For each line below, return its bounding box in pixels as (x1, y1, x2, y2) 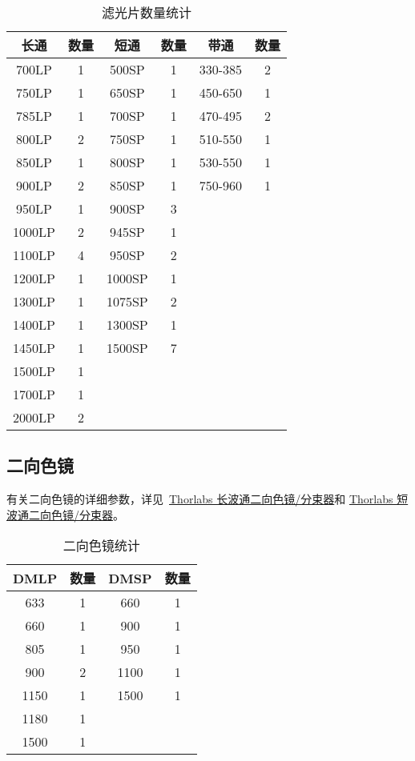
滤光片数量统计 (102, 3, 192, 22)
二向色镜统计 (62, 536, 140, 555)
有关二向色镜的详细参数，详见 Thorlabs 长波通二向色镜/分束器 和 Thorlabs (6, 491, 393, 507)
